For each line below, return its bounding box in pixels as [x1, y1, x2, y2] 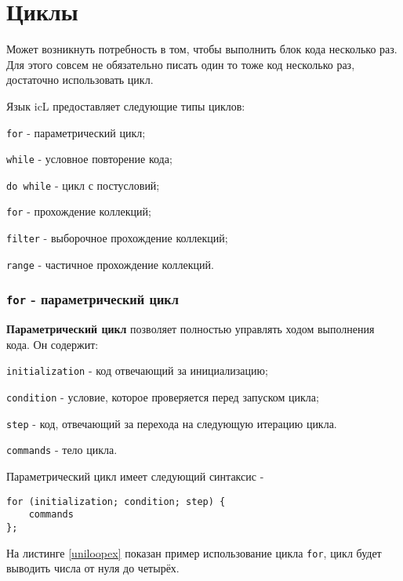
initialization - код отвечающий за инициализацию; [6, 362, 268, 379]
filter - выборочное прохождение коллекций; [6, 230, 228, 246]
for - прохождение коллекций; [6, 203, 151, 220]
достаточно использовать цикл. [6, 71, 154, 88]
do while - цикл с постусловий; [6, 176, 160, 193]
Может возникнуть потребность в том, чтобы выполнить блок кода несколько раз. [6, 41, 398, 57]
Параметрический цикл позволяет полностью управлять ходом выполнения [6, 321, 375, 337]
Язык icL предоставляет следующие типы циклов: [6, 97, 245, 114]
